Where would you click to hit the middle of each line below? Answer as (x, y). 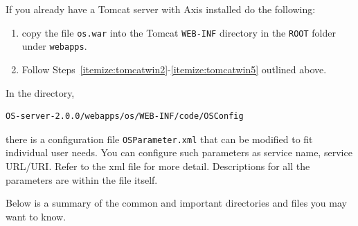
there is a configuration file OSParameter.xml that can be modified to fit (159, 139)
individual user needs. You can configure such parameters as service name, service (179, 152)
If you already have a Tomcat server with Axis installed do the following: (161, 9)
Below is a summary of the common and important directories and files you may (176, 203)
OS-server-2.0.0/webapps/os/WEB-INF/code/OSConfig (125, 116)
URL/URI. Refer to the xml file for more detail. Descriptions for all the (158, 166)
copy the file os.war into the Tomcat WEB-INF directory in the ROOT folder (179, 32)
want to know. (36, 216)
